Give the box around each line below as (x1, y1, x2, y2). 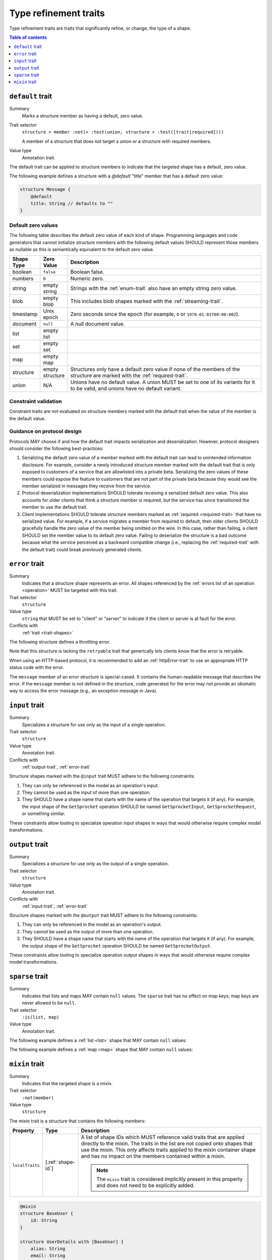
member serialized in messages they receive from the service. (22, 483, 151, 489)
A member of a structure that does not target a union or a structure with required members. (22, 138, 212, 144)
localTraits (12, 1162, 40, 1168)
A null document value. (70, 321, 125, 328)
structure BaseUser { (20, 1211, 74, 1217)
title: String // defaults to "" (30, 201, 113, 207)
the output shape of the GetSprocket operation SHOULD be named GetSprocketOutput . (22, 942, 212, 949)
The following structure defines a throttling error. (9, 639, 111, 645)
